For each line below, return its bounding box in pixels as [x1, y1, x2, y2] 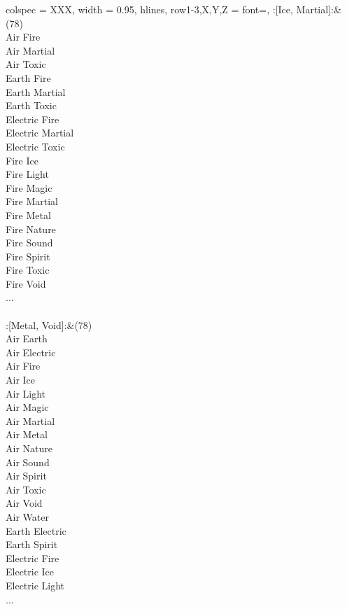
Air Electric [6, 344, 56, 359]
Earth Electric [6, 523, 66, 538]
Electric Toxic [6, 139, 65, 153]
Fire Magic [6, 180, 52, 195]
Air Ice [6, 372, 36, 387]
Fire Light [6, 167, 49, 181]
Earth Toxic [6, 98, 57, 113]
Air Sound [6, 454, 50, 469]
